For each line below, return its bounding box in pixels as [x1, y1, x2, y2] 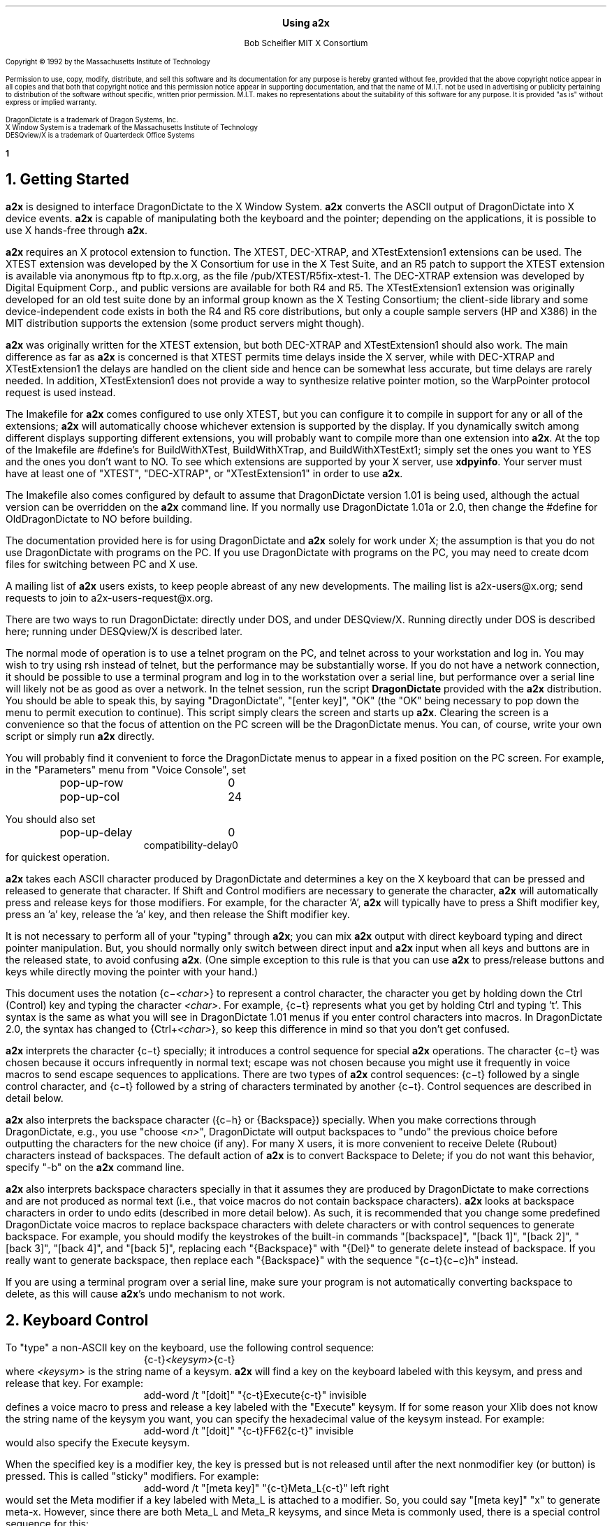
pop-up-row [59, 775, 124, 790]
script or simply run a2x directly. [6, 729, 155, 742]
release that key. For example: [6, 1376, 144, 1389]
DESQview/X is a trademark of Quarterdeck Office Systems [6, 131, 195, 139]
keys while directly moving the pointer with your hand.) [6, 965, 258, 978]
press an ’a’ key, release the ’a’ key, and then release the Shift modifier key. [6, 908, 350, 920]
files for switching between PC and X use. [6, 558, 198, 570]
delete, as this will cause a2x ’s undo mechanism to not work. [6, 1287, 285, 1300]
